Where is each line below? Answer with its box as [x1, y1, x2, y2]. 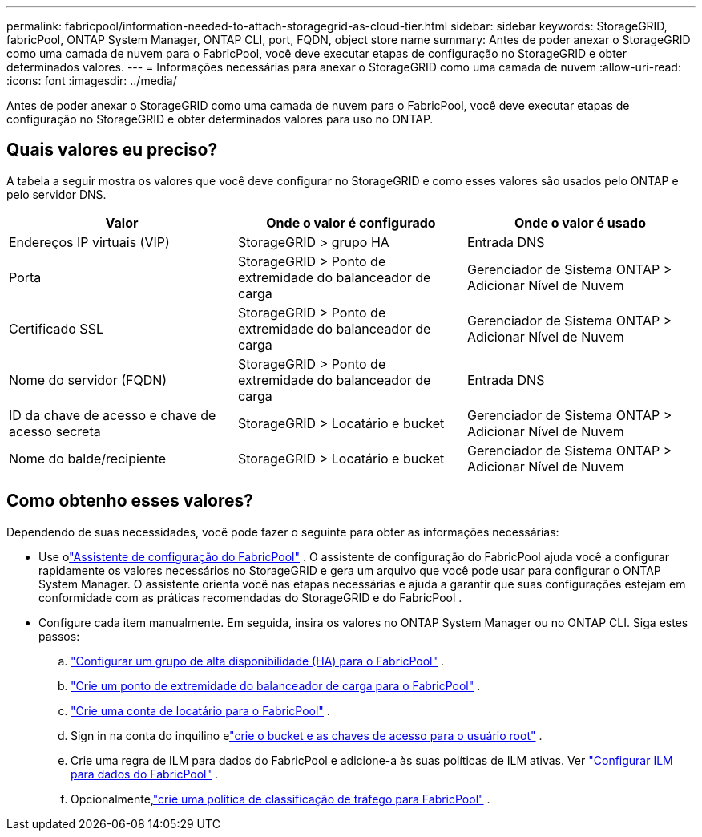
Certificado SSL [9, 320, 103, 337]
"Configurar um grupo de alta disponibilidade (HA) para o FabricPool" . [71, 653, 445, 668]
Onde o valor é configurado [266, 214, 436, 231]
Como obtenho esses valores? [6, 491, 254, 511]
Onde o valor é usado [514, 214, 646, 231]
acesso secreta [9, 423, 101, 439]
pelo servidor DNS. [6, 187, 107, 201]
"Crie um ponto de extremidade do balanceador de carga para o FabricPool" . [71, 678, 481, 693]
